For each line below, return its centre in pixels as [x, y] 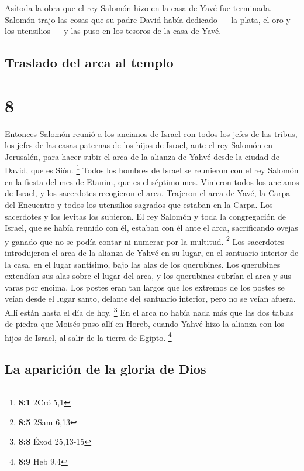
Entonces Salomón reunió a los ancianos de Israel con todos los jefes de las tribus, [151, 133]
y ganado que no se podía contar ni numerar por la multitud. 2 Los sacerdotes [144, 240]
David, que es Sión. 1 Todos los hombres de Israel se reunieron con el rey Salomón [152, 169]
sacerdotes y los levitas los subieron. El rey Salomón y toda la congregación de [146, 216]
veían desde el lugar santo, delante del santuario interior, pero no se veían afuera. [150, 298]
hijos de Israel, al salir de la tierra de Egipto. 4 [88, 336]
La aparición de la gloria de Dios [106, 369]
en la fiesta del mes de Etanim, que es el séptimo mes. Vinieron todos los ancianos [152, 181]
